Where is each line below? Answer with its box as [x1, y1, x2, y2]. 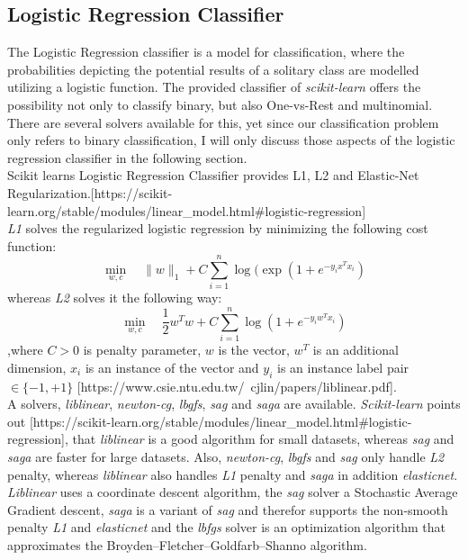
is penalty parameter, [83, 340, 202, 359]
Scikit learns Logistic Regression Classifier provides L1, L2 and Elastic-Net [7, 166, 419, 185]
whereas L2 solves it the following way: [7, 288, 222, 307]
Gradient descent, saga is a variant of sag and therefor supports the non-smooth [7, 500, 448, 519]
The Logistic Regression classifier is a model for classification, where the [7, 42, 405, 61]
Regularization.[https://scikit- [7, 183, 173, 202]
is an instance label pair [277, 357, 409, 376]
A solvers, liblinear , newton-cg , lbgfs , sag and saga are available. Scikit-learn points [7, 394, 461, 413]
